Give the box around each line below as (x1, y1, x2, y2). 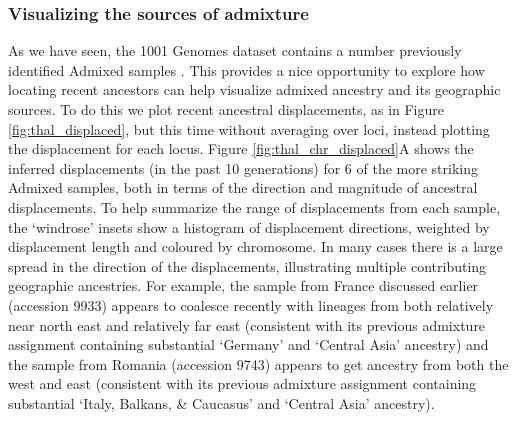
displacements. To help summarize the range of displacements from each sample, (8, 196, 501, 217)
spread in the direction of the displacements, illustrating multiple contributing (8, 255, 487, 276)
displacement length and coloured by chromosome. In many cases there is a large (8, 236, 503, 257)
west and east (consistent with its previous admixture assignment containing (8, 373, 477, 394)
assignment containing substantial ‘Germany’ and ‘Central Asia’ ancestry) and (8, 334, 489, 355)
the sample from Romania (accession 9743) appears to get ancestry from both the (8, 353, 509, 374)
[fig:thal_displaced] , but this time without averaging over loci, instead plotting (8, 118, 490, 139)
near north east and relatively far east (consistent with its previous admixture (8, 314, 486, 335)
